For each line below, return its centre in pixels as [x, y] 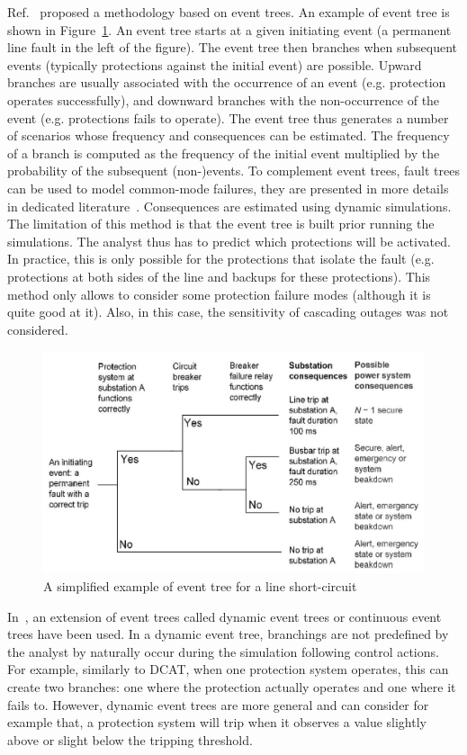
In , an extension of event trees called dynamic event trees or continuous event [225, 616]
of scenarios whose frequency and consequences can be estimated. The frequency [229, 135]
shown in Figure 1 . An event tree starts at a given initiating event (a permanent [229, 29]
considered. [38, 329]
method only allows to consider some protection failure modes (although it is [219, 294]
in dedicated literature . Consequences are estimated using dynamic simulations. [229, 206]
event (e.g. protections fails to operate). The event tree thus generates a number [228, 117]
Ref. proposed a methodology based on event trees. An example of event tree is [229, 12]
